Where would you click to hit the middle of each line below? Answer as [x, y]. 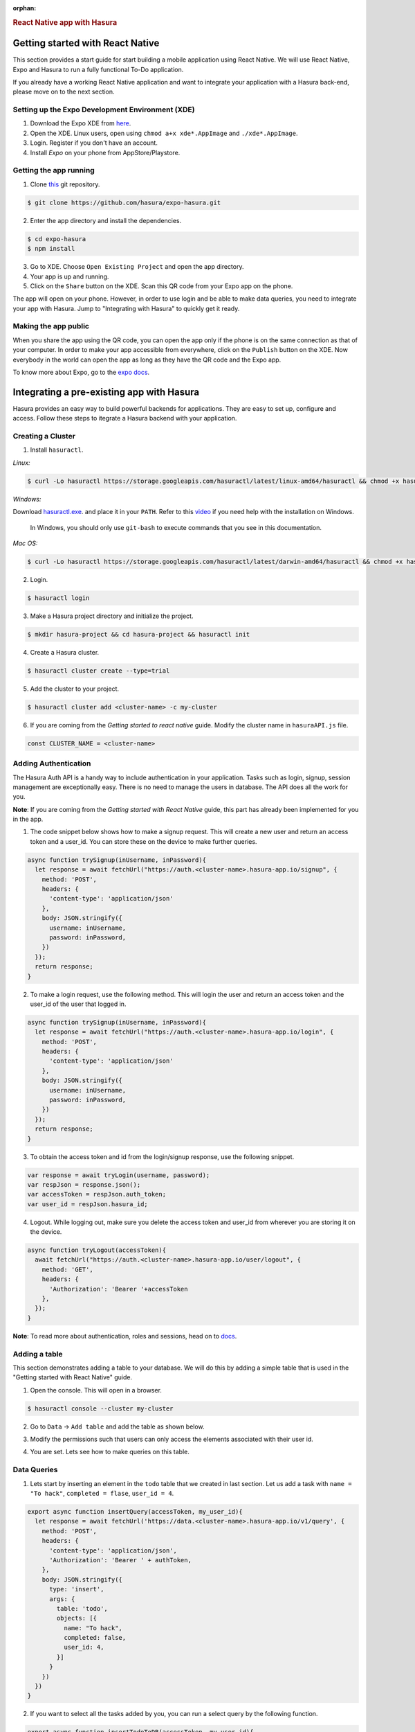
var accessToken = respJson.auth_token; [96, 1194]
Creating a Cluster [44, 436]
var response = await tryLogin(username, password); [119, 1175]
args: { [62, 1599]
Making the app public [51, 326]
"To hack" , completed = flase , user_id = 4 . [102, 1494]
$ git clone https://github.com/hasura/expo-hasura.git [124, 202]
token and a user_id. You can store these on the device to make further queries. [144, 841]
